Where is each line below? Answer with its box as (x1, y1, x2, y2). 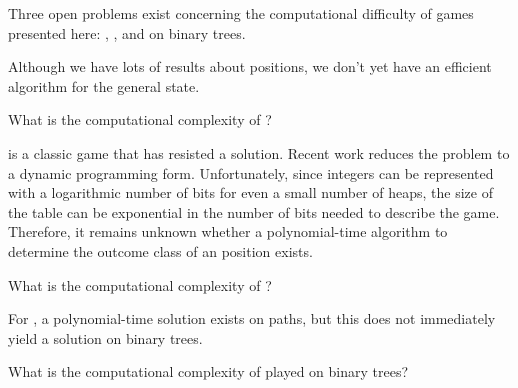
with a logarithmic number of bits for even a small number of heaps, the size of (8, 182, 494, 203)
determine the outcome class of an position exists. (8, 240, 313, 261)
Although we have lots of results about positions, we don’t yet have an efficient (8, 56, 492, 77)
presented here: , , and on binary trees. (8, 22, 246, 43)
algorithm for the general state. (8, 75, 200, 96)
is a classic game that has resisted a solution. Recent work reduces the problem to (8, 142, 510, 163)
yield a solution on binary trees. (8, 327, 203, 348)
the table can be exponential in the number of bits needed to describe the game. (8, 201, 500, 222)
